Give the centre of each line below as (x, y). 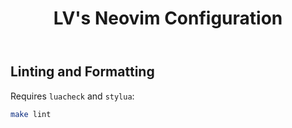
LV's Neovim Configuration (168, 18)
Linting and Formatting (82, 72)
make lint (31, 114)
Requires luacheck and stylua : (72, 96)
